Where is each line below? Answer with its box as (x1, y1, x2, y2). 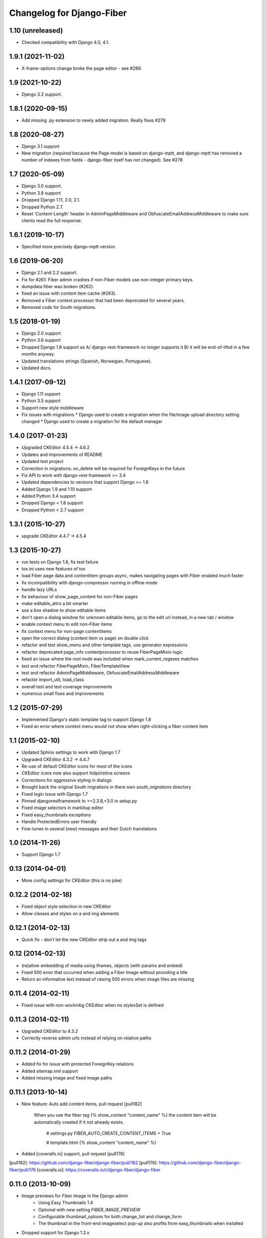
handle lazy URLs (21, 587, 57, 593)
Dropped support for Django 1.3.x (21, 1230, 89, 1236)
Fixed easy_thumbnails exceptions (21, 812, 91, 818)
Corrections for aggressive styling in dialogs (21, 777, 112, 783)
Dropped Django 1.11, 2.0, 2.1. (21, 197, 81, 203)
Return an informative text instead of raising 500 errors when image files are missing (21, 976, 194, 982)
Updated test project (21, 459, 64, 464)
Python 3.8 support (21, 190, 61, 196)
